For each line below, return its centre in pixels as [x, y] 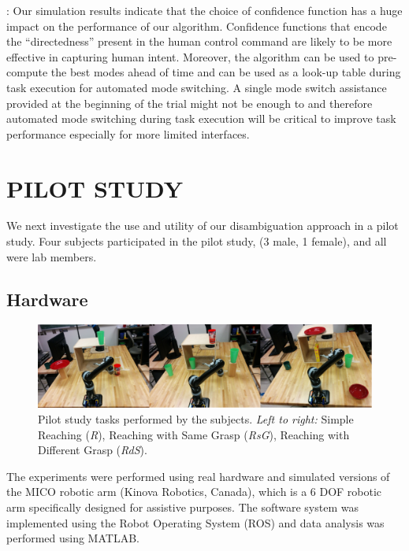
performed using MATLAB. [73, 538]
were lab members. [52, 256]
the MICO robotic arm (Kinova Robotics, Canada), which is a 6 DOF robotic [194, 492]
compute [27, 72]
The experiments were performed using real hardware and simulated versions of [198, 476]
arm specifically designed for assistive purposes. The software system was [182, 507]
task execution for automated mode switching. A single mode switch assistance [197, 87]
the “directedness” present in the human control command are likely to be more [199, 41]
